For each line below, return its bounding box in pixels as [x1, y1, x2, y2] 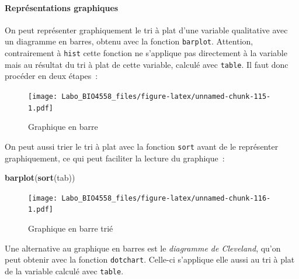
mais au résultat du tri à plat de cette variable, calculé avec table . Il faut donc [5, 58, 288, 70]
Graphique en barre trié [28, 222, 113, 235]
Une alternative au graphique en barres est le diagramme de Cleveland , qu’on [5, 242, 281, 254]
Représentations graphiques [5, 1, 119, 13]
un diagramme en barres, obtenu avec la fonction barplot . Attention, [5, 35, 253, 47]
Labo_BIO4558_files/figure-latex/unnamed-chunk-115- [61, 92, 271, 101]
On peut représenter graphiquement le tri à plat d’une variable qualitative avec [5, 23, 288, 36]
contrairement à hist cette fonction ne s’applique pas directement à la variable [5, 47, 287, 59]
